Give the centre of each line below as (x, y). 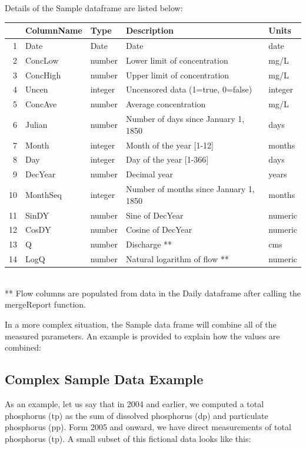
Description (150, 30)
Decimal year (149, 174)
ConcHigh (43, 75)
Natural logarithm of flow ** (177, 259)
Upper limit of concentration (178, 75)
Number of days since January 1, (185, 119)
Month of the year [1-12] (170, 145)
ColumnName (54, 30)
